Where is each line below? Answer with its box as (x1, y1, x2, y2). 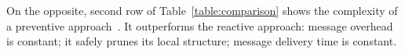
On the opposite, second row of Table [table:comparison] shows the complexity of (6, 2, 398, 18)
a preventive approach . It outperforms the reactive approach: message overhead (6, 17, 393, 34)
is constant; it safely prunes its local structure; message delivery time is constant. (6, 33, 397, 49)
